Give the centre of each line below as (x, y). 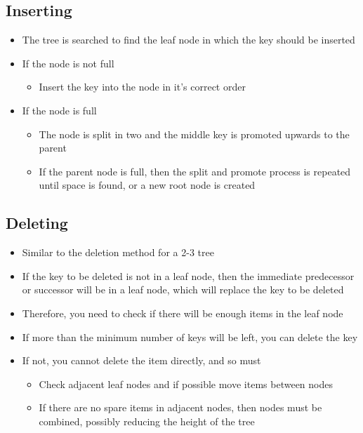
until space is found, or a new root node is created (147, 185)
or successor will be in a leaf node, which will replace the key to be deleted (183, 289)
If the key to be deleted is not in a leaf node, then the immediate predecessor (188, 275)
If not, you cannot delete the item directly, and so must (141, 360)
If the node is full (59, 110)
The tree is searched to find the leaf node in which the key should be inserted (189, 40)
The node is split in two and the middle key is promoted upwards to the (194, 134)
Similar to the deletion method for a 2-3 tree (118, 252)
